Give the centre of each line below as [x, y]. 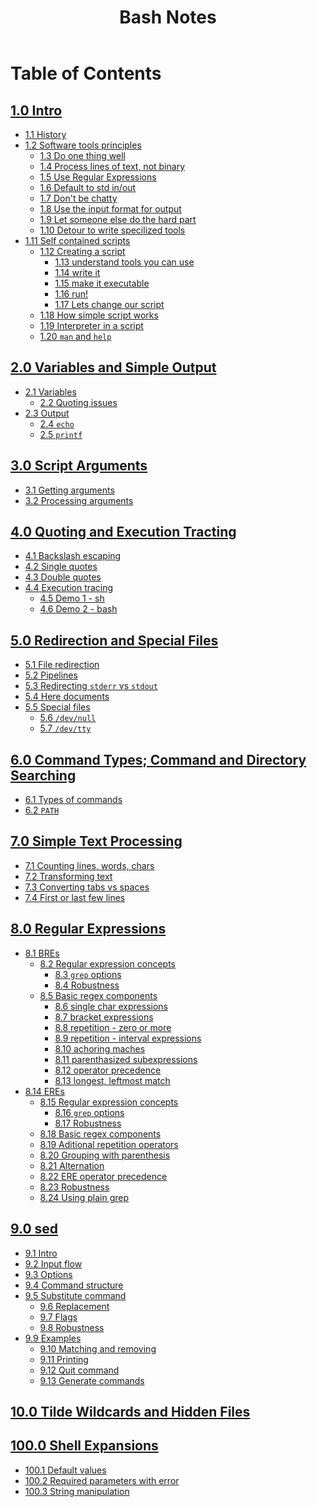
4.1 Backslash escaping [73, 556]
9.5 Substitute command [75, 1295]
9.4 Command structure [74, 1285]
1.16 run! [71, 294]
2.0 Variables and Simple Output [113, 367]
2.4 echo [57, 423]
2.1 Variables [50, 392]
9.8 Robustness [72, 1327]
